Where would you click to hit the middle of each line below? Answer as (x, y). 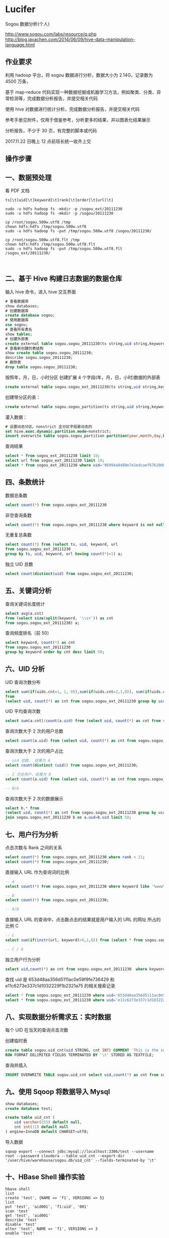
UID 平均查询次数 (23, 711)
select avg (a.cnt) (24, 613)
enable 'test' (20, 1233)
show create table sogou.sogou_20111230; (49, 353)
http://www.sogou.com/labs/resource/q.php (51, 34)
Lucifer (20, 9)
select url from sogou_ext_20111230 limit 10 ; (55, 460)
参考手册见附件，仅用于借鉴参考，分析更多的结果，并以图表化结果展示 (78, 120)
